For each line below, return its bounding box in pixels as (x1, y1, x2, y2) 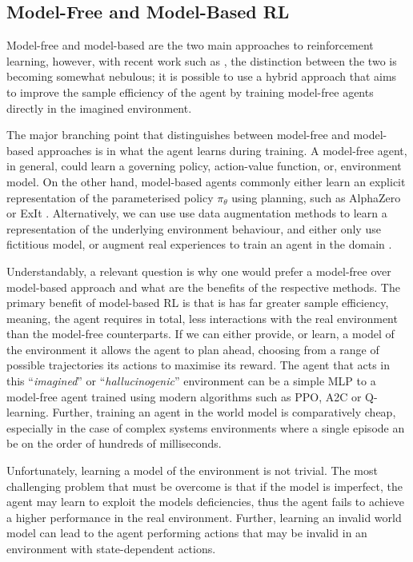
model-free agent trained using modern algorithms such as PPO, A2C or (6, 388, 362, 405)
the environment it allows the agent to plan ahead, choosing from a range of (6, 341, 379, 357)
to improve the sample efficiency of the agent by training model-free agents (6, 83, 374, 100)
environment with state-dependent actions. (6, 540, 216, 557)
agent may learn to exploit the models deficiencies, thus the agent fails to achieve (6, 493, 404, 510)
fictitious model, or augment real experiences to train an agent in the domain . (6, 236, 392, 253)
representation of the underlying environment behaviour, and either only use (6, 220, 381, 237)
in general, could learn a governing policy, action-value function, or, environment (6, 157, 402, 174)
